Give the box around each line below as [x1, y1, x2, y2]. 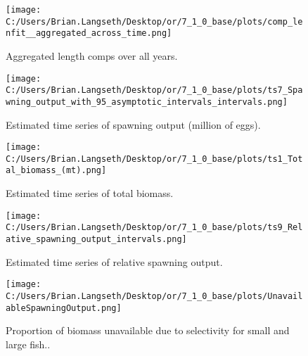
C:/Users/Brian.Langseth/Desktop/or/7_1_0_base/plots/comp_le [6, 16, 303, 27]
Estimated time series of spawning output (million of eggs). [6, 117, 261, 132]
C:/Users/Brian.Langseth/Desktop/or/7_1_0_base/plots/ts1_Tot [6, 153, 303, 164]
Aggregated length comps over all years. [6, 48, 178, 63]
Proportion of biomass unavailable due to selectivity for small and [6, 323, 290, 338]
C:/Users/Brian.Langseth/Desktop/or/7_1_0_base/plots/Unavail [6, 291, 303, 301]
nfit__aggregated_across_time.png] [6, 28, 172, 39]
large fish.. [6, 336, 51, 351]
